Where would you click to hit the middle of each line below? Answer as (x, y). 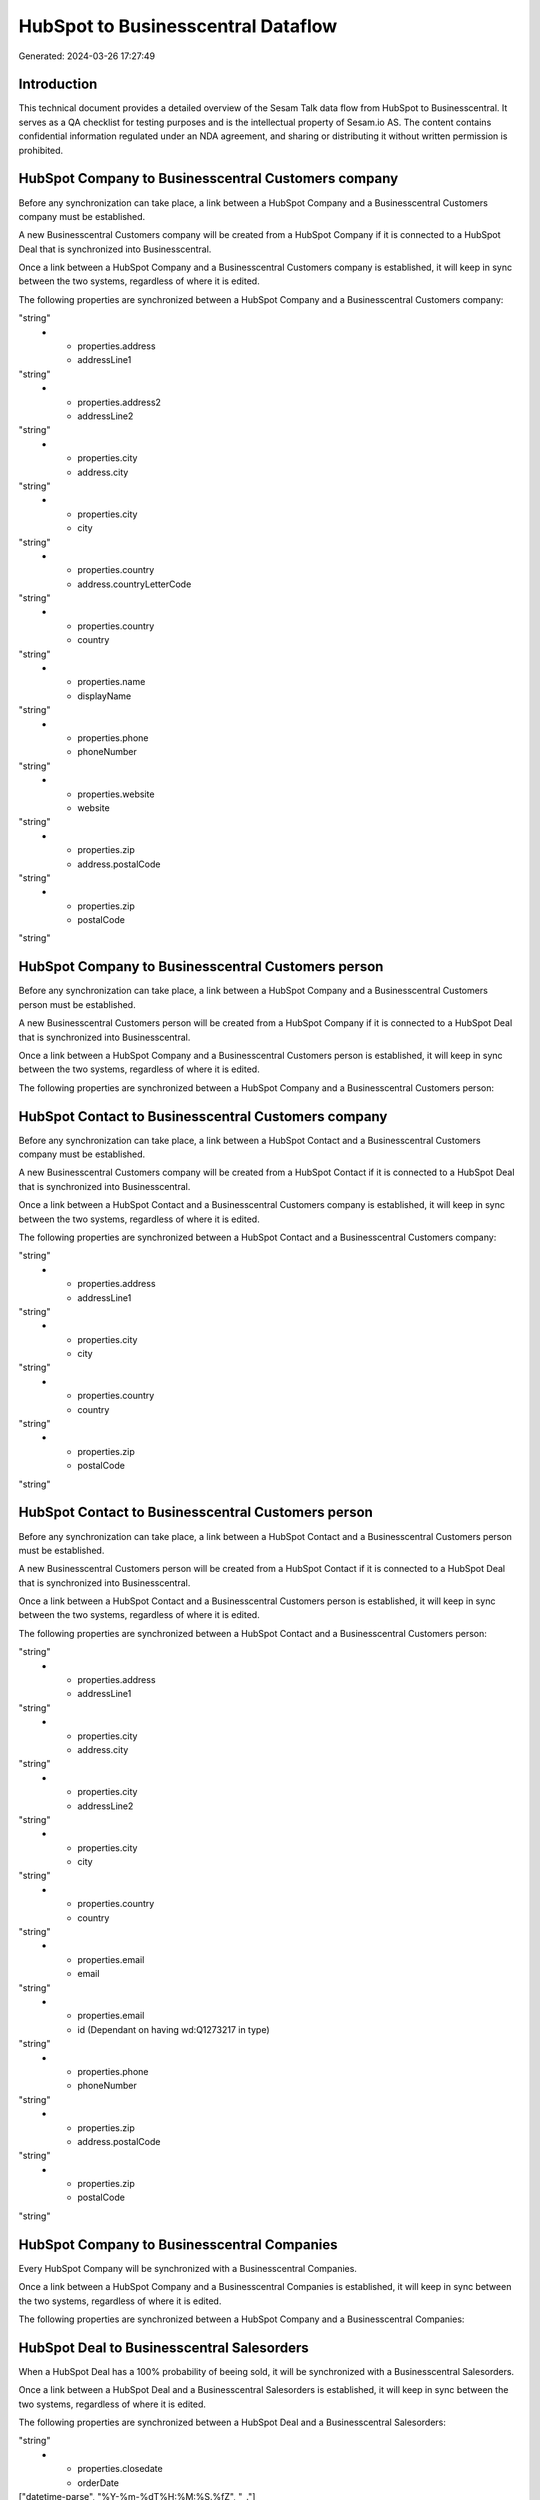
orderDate (98, 2482)
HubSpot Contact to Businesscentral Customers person (196, 1512)
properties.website (116, 794)
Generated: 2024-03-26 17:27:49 (87, 56)
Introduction (58, 84)
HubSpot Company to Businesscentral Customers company (208, 178)
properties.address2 (119, 402)
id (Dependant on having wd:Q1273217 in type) (173, 2029)
